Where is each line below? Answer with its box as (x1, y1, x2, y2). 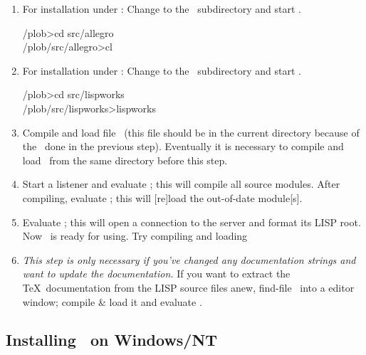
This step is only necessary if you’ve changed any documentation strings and (22, 252, 356, 267)
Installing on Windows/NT (6, 329, 218, 351)
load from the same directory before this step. (22, 152, 228, 167)
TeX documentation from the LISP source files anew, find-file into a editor (22, 280, 355, 295)
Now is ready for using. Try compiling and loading (22, 228, 248, 243)
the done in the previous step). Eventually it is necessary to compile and (22, 139, 344, 154)
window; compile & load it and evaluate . (22, 294, 202, 309)
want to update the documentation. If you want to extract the (22, 266, 291, 281)
